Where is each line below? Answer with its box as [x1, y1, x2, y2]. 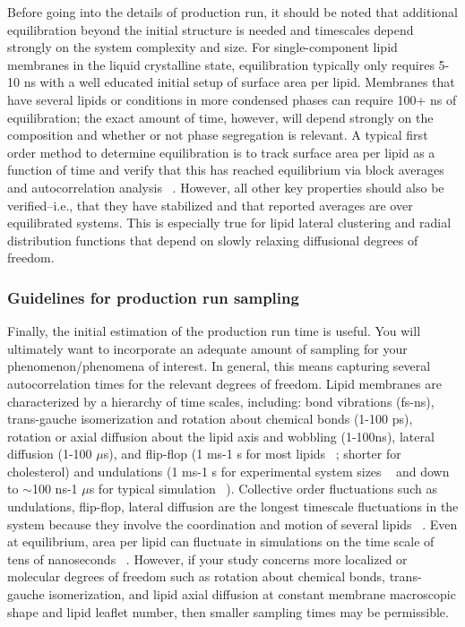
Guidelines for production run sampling [7, 286, 299, 308]
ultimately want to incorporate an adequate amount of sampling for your [7, 339, 408, 357]
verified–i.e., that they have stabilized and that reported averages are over [7, 195, 413, 214]
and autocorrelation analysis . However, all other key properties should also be [7, 177, 444, 196]
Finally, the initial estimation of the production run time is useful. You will [7, 322, 421, 340]
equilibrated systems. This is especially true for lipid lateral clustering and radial [7, 213, 452, 232]
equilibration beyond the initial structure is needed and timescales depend [7, 20, 414, 39]
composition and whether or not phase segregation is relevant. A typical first [7, 125, 428, 144]
